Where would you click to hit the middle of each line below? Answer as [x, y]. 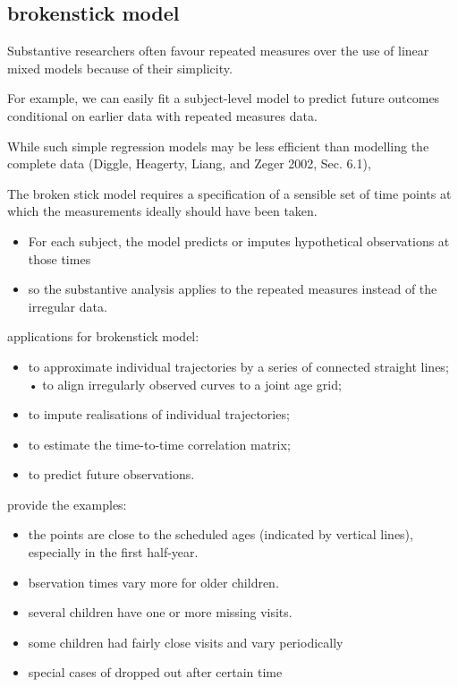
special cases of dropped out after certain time [155, 672]
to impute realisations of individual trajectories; [159, 414]
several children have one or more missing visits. [160, 612]
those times [59, 258]
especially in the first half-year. [113, 552]
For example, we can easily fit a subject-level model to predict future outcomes [224, 98]
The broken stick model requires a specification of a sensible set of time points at [229, 193]
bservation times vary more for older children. [153, 582]
